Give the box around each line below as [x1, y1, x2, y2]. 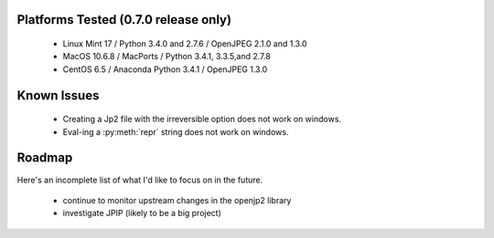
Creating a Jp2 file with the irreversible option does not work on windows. [62, 114, 342, 125]
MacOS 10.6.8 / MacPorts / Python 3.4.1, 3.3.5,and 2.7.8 [62, 51, 272, 62]
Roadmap [16, 150, 73, 166]
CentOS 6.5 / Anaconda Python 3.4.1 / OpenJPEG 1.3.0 [62, 64, 268, 75]
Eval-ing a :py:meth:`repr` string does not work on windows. [62, 126, 289, 137]
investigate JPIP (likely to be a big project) [62, 208, 221, 219]
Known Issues [16, 88, 100, 103]
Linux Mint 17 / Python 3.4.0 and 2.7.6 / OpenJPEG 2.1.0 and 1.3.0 [62, 38, 307, 49]
